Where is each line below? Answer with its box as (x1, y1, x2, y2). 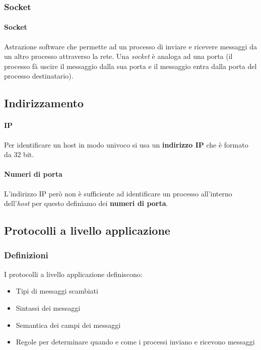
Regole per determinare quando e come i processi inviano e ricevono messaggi (16, 336, 255, 347)
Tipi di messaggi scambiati (16, 286, 98, 296)
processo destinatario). (4, 71, 74, 81)
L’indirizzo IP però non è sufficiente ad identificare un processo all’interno (4, 188, 232, 198)
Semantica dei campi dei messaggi (16, 319, 121, 330)
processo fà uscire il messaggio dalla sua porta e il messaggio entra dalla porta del (4, 60, 257, 71)
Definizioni (4, 249, 48, 261)
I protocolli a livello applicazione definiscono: (4, 268, 143, 279)
